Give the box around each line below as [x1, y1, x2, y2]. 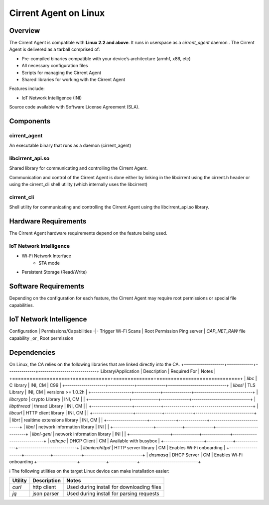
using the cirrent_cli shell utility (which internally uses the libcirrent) [9, 182, 148, 188]
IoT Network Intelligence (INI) [21, 95, 82, 101]
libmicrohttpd [83, 445, 111, 451]
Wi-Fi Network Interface [21, 253, 72, 259]
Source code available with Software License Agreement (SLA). [9, 104, 139, 110]
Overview [9, 26, 40, 35]
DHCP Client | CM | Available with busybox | [69, 438, 160, 444]
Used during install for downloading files [66, 483, 161, 490]
